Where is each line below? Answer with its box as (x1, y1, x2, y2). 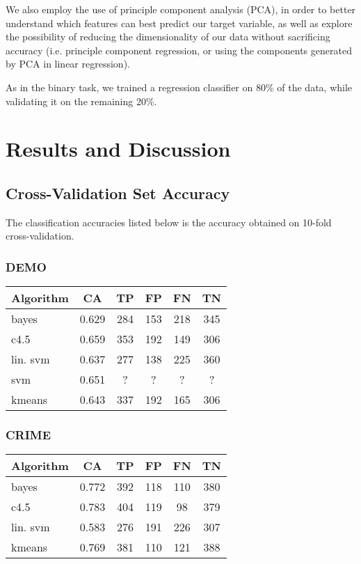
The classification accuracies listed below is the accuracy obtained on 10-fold (6, 214, 332, 229)
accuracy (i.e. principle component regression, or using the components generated (6, 42, 352, 57)
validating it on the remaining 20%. (6, 93, 157, 108)
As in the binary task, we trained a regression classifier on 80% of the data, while (6, 79, 353, 94)
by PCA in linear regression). (6, 56, 130, 71)
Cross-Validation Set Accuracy (6, 182, 230, 203)
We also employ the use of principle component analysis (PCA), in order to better (6, 2, 356, 16)
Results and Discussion (6, 134, 231, 163)
